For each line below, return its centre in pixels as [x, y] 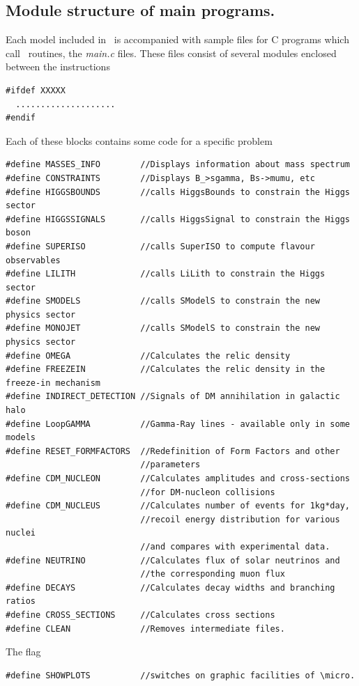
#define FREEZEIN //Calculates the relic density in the [166, 369]
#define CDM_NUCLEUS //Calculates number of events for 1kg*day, [178, 506]
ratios [21, 601]
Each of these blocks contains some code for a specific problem [139, 140]
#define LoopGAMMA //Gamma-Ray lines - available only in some [178, 424]
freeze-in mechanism [53, 383]
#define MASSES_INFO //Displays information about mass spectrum [178, 165]
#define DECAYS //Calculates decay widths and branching [170, 587]
